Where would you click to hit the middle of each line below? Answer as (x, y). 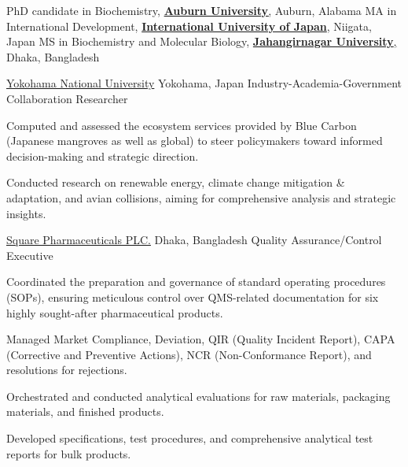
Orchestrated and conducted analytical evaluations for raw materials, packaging (198, 396)
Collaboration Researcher (67, 98)
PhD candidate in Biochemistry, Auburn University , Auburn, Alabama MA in (202, 10)
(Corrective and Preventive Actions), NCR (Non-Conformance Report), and (189, 354)
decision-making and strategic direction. (103, 156)
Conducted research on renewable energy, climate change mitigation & (176, 182)
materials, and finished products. (85, 411)
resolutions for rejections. (67, 370)
